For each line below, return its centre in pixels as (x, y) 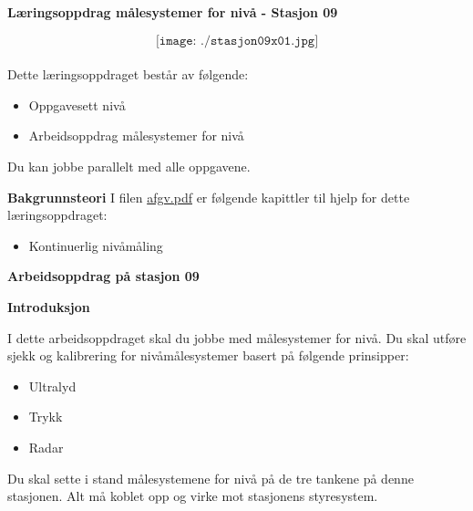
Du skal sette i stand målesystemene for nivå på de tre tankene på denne (211, 478)
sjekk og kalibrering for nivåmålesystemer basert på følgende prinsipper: (208, 355)
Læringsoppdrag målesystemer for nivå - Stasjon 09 (173, 12)
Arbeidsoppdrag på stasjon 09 (103, 276)
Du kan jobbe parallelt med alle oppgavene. (129, 166)
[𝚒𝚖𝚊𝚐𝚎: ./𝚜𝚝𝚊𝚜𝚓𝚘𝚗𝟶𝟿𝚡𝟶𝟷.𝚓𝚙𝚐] (237, 41)
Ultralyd (52, 386)
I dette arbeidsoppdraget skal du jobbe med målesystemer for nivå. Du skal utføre (237, 337)
